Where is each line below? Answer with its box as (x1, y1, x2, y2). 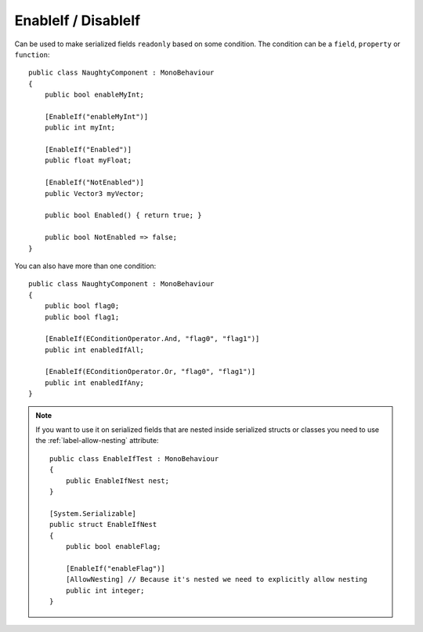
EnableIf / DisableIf (14, 12, 141, 29)
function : (14, 49, 50, 59)
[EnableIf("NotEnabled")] (44, 178, 145, 187)
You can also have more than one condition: (14, 261, 157, 271)
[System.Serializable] (49, 509, 137, 518)
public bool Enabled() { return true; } (44, 211, 203, 220)
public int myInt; (44, 123, 116, 133)
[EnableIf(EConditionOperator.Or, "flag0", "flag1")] (44, 367, 256, 376)
